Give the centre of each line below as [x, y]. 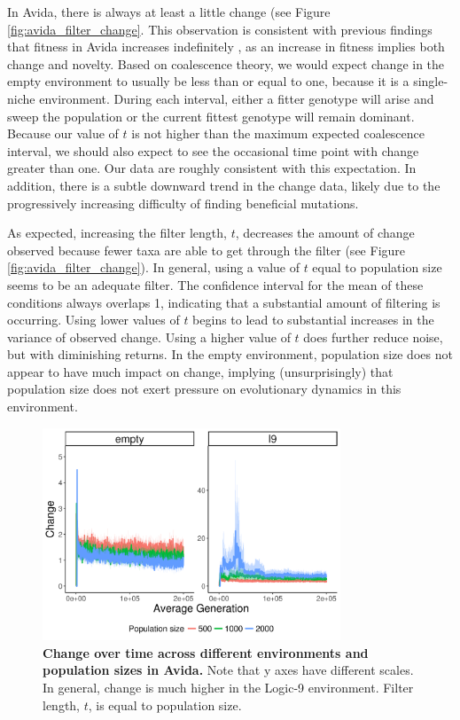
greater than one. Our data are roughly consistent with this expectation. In [212, 168]
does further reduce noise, [373, 337]
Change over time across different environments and [206, 652]
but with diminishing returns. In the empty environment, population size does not [230, 354]
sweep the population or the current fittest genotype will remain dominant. [211, 116]
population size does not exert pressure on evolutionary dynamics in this [204, 389]
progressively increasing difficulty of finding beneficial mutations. [183, 203]
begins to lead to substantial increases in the [313, 320]
